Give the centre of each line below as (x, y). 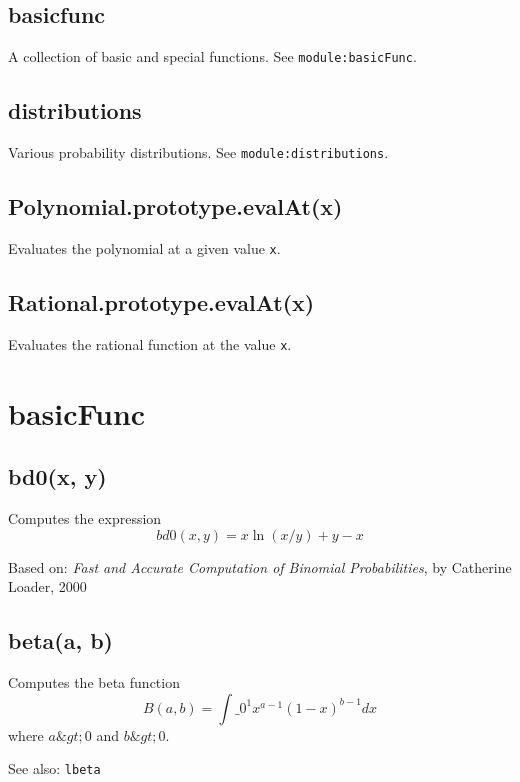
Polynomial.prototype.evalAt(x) (175, 206)
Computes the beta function (94, 682)
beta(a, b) (60, 640)
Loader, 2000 (47, 586)
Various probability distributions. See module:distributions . (198, 152)
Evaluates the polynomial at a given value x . (144, 247)
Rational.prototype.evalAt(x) (161, 301)
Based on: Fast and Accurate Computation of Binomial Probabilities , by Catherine (260, 566)
